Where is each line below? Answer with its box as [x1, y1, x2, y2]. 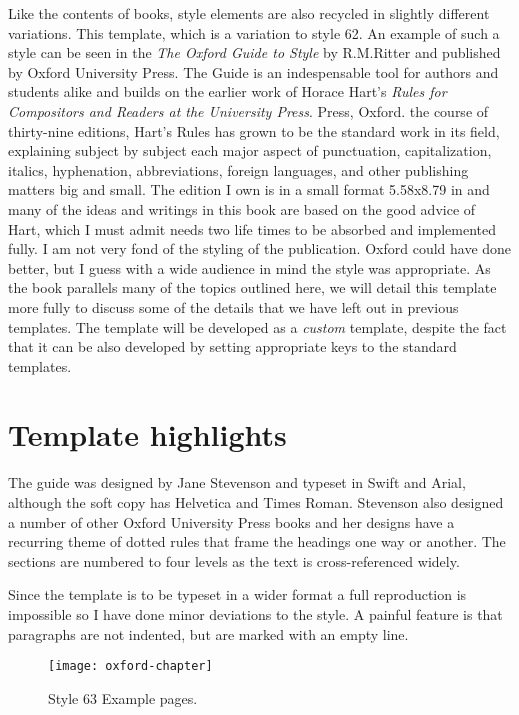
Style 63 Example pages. [48, 687, 198, 708]
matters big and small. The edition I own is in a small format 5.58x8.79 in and [8, 179, 490, 200]
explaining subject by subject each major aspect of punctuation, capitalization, [8, 140, 492, 161]
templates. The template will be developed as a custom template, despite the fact [8, 316, 507, 337]
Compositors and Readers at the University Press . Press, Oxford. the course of [8, 100, 489, 121]
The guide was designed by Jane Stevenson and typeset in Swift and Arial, [8, 472, 466, 493]
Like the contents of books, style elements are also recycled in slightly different [8, 3, 490, 23]
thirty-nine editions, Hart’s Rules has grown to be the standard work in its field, [8, 120, 500, 141]
